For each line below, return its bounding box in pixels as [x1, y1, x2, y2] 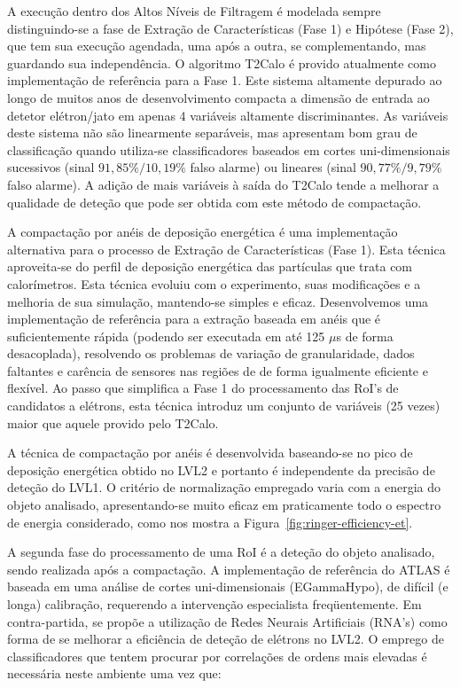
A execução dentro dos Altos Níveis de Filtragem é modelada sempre [7, 2, 381, 20]
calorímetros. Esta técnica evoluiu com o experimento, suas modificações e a [7, 274, 421, 293]
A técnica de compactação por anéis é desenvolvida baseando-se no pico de [7, 443, 413, 462]
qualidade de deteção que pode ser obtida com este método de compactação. [7, 192, 422, 211]
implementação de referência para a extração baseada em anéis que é [7, 309, 381, 328]
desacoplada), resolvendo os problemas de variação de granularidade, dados [7, 344, 415, 363]
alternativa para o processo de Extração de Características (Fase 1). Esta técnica [7, 239, 446, 258]
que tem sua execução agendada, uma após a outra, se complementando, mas [7, 36, 426, 55]
